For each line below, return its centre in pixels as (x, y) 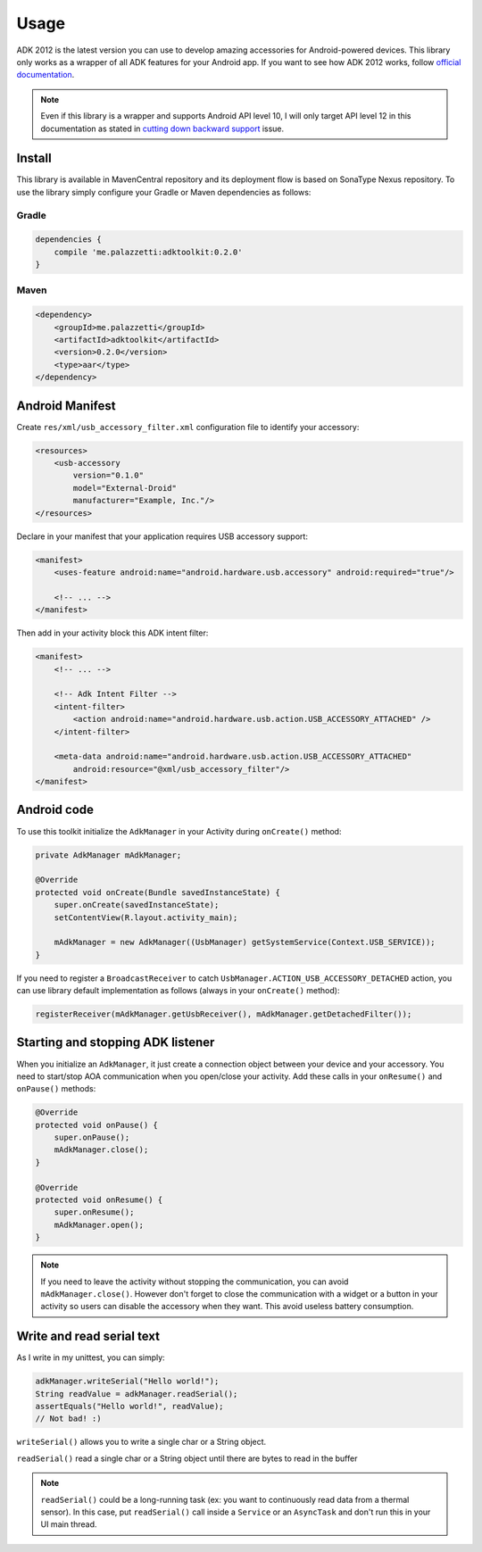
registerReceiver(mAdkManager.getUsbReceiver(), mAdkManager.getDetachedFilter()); (224, 1014)
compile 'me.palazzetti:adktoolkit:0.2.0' (148, 252)
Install (34, 158)
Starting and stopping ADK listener (116, 1043)
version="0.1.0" (108, 476)
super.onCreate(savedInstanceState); (137, 905)
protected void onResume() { (99, 1200)
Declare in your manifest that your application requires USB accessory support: (162, 536)
